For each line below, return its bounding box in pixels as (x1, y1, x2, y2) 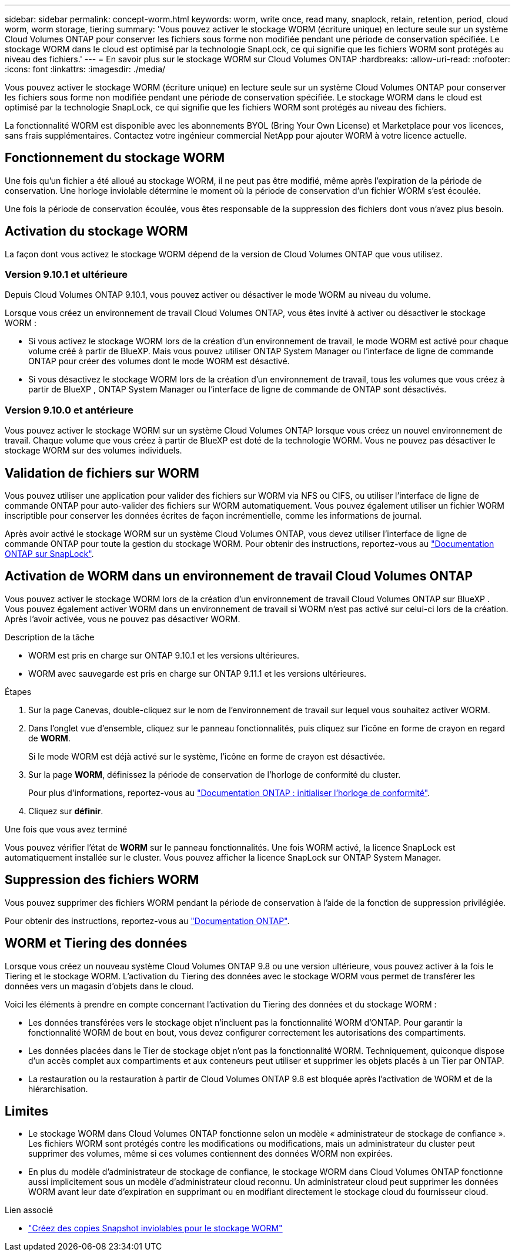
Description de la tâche (5, 632, 95, 642)
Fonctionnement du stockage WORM (5, 150, 225, 166)
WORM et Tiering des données (5, 936, 188, 951)
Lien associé (5, 1205, 53, 1215)
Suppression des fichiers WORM (5, 872, 199, 888)
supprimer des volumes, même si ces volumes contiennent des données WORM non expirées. (28, 1148, 393, 1159)
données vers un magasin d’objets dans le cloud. (5, 980, 194, 991)
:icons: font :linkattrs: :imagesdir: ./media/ (5, 64, 166, 74)
